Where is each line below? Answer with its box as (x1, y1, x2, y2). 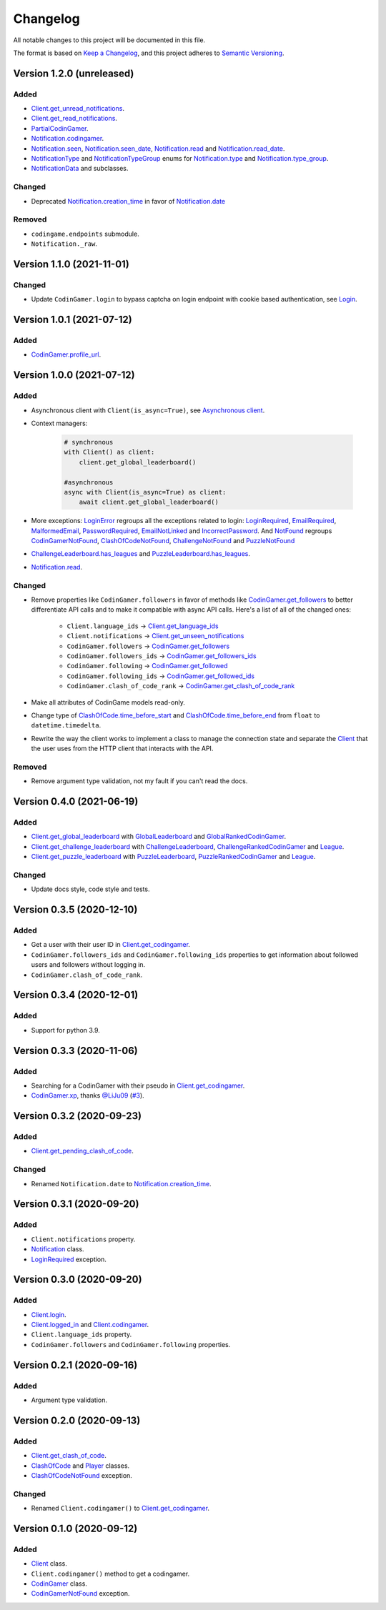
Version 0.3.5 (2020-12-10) (13, 904, 138, 916)
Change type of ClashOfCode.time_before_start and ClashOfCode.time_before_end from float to (31, 711, 320, 720)
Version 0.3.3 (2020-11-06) (13, 1044, 139, 1057)
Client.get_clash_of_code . (31, 1451, 107, 1460)
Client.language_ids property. (31, 1330, 132, 1339)
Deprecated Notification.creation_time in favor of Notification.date (31, 197, 225, 205)
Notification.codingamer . (31, 134, 104, 143)
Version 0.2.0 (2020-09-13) (13, 1414, 141, 1426)
